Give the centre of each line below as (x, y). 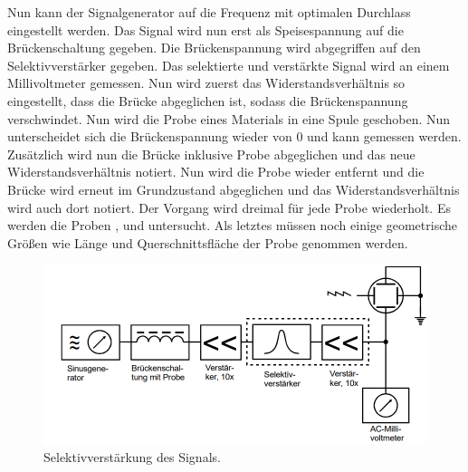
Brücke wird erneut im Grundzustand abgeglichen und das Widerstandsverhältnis (234, 189)
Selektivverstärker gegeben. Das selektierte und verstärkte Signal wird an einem (229, 65)
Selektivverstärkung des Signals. (132, 456)
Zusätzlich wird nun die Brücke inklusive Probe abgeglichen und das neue (211, 154)
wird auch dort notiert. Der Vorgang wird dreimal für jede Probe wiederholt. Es (229, 207)
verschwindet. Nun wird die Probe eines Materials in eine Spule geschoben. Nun (229, 118)
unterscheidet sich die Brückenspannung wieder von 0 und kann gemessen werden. (234, 136)
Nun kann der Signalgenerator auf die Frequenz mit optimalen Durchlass (209, 12)
